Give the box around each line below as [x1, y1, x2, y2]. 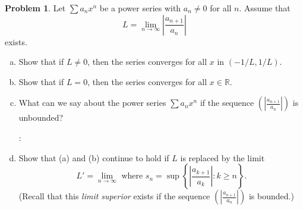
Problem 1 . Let [5, 2, 66, 14]
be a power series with [99, 2, 181, 14]
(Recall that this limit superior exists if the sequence [18, 190, 210, 202]
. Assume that [239, 2, 291, 14]
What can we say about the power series [18, 96, 166, 109]
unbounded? [18, 111, 64, 124]
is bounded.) [248, 190, 294, 202]
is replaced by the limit [180, 151, 265, 164]
